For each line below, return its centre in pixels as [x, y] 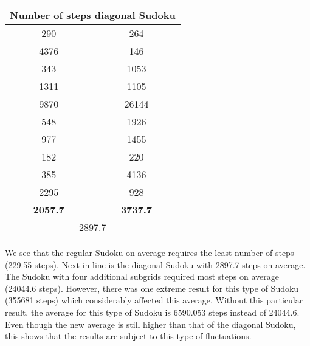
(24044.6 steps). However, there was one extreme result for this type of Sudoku [152, 288]
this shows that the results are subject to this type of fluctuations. [128, 336]
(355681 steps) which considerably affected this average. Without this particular [154, 300]
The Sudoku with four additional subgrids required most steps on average [142, 276]
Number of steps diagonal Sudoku [93, 15]
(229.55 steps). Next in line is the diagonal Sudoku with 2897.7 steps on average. [155, 264]
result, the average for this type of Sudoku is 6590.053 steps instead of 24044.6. [152, 312]
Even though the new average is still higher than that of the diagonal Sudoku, [150, 324]
